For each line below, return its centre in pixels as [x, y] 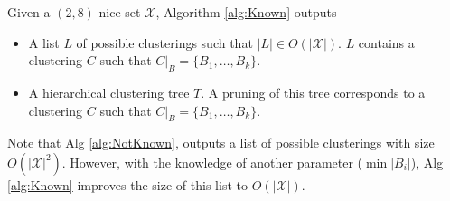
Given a [29, 12]
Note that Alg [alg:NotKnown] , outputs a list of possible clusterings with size [221, 143]
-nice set [117, 12]
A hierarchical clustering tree [109, 92]
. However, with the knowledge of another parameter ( [212, 162]
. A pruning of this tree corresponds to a [313, 92]
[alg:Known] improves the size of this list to [127, 184]
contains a [386, 42]
